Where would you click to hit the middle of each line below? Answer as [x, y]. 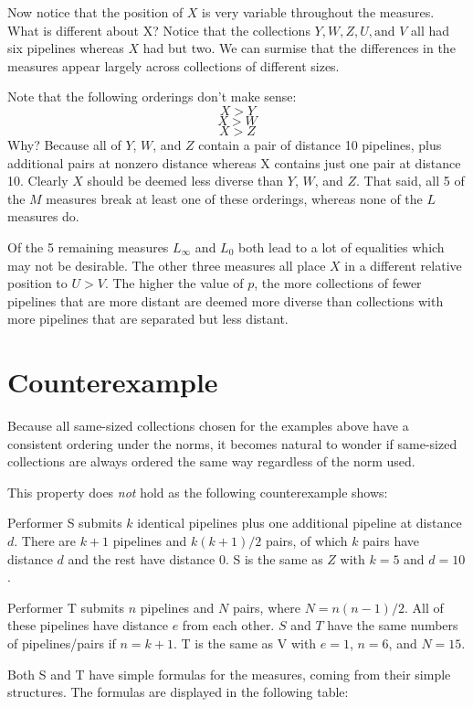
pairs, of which [306, 541]
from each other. [228, 625]
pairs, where [266, 607]
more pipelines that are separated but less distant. [148, 319]
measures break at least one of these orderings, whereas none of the [234, 198]
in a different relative [403, 265]
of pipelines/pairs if [62, 643]
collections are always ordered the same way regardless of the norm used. [211, 461]
